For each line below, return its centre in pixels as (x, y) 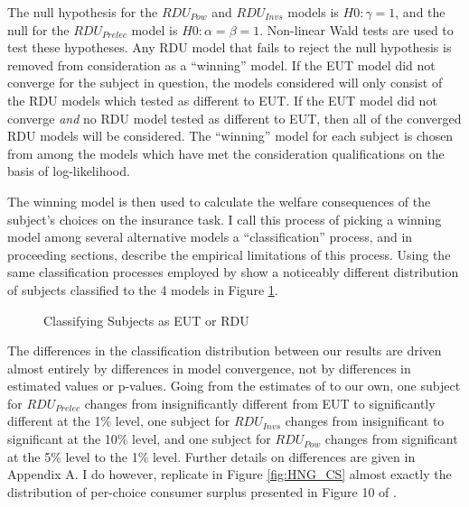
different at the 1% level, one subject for (119, 421)
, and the (420, 12)
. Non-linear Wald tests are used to (356, 29)
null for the (38, 29)
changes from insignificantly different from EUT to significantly (260, 403)
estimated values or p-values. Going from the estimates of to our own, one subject (234, 386)
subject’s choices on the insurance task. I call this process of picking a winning (225, 219)
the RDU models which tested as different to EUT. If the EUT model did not (222, 100)
